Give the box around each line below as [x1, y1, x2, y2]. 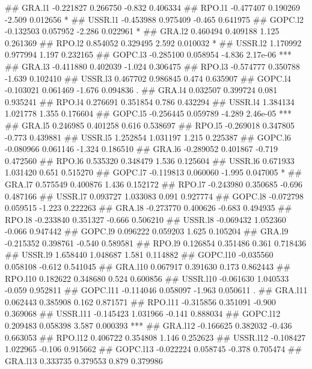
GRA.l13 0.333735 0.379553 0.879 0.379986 [5, 354, 163, 367]
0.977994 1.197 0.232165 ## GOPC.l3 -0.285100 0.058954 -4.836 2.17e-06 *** [5, 48, 292, 61]
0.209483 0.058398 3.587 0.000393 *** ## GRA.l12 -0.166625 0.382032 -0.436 [5, 319, 292, 332]
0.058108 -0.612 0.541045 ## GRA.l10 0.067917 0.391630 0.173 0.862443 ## [5, 260, 291, 273]
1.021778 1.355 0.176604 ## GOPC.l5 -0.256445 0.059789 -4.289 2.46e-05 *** [5, 107, 292, 120]
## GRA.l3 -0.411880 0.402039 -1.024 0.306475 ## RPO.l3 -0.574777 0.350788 [5, 59, 301, 72]
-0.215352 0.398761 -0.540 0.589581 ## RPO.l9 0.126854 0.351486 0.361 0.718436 [5, 236, 307, 249]
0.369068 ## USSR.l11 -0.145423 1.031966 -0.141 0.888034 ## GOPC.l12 [5, 307, 281, 320]
